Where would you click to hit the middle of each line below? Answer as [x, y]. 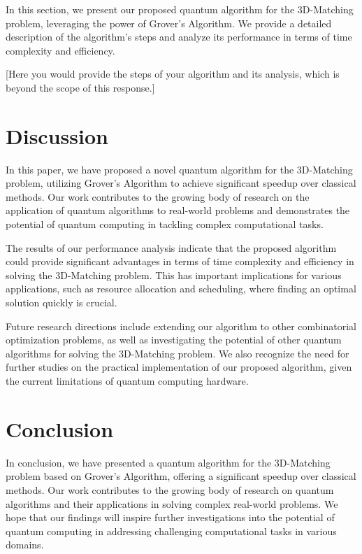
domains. [25, 545]
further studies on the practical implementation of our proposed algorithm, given [179, 367]
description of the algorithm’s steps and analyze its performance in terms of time [179, 37]
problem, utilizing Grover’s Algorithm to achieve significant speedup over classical [181, 183]
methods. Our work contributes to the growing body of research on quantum [170, 489]
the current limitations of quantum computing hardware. [127, 381]
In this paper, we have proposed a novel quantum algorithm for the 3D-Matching [179, 169]
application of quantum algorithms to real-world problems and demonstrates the [178, 210]
